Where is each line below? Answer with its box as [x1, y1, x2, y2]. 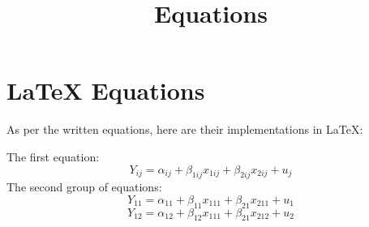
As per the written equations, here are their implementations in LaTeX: [6, 121, 363, 138]
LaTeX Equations [6, 74, 205, 107]
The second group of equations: [6, 178, 162, 195]
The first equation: [6, 148, 100, 165]
